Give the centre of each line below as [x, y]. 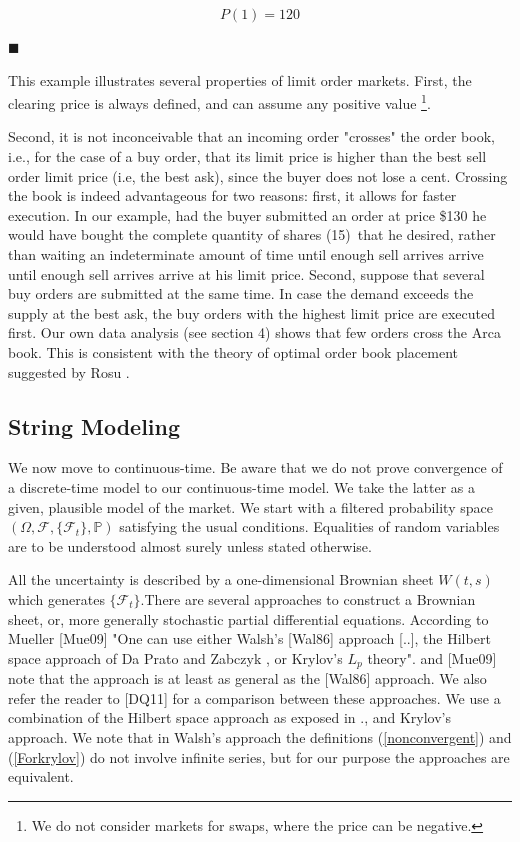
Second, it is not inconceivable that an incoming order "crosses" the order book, [251, 136]
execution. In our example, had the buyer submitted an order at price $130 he [247, 214]
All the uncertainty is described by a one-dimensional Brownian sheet [221, 579]
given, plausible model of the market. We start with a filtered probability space [250, 506]
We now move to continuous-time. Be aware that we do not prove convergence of [255, 467]
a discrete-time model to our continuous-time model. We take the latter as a [241, 486]
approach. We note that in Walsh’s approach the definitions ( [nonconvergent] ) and [260, 736]
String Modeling [94, 425]
